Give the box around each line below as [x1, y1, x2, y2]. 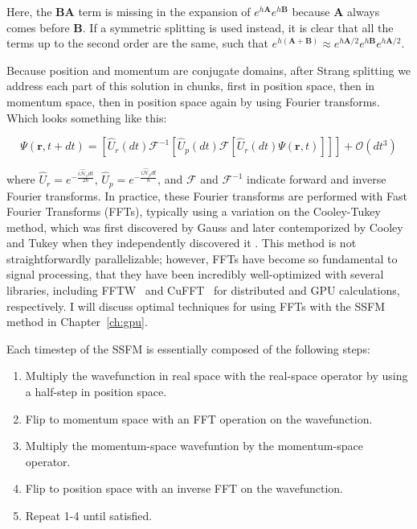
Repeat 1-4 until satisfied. [25, 507, 153, 524]
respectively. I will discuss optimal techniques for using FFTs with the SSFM [6, 297, 385, 314]
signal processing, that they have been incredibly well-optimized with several [6, 266, 384, 283]
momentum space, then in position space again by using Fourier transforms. [6, 93, 380, 110]
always [347, 3, 380, 19]
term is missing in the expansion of [78, 3, 251, 19]
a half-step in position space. [25, 383, 167, 400]
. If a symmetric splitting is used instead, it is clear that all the [82, 19, 394, 35]
